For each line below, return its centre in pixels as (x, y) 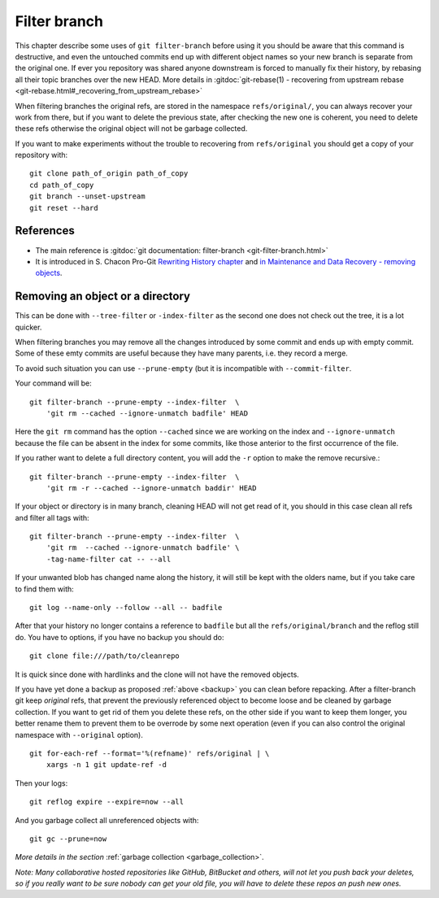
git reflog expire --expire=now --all (107, 802)
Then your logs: (41, 783)
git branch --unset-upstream (87, 196)
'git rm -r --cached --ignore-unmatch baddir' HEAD (151, 488)
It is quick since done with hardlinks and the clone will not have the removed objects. (157, 674)
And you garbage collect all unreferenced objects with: (107, 820)
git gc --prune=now (68, 839)
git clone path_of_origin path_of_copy (109, 174)
